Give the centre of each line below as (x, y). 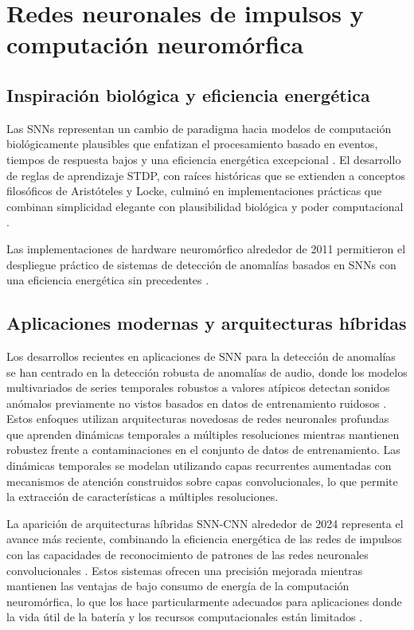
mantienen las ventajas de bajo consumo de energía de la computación (178, 586)
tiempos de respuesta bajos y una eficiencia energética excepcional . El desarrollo (204, 159)
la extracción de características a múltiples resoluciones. (143, 497)
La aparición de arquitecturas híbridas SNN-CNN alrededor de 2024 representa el (205, 523)
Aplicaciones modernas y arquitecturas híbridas (207, 323)
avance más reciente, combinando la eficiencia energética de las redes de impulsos (204, 539)
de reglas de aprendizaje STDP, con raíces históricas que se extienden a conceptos (206, 175)
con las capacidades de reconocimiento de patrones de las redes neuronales (187, 555)
